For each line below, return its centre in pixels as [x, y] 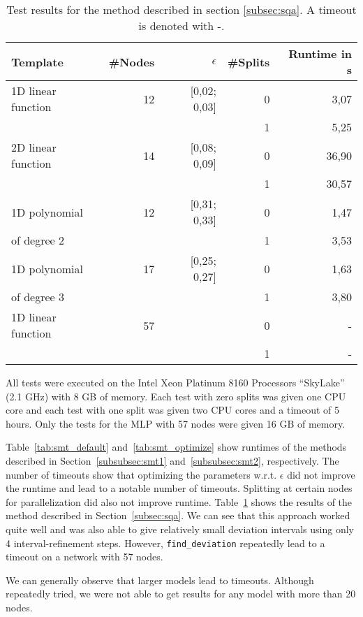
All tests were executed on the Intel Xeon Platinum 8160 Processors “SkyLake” [175, 382]
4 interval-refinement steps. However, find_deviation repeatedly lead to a [165, 543]
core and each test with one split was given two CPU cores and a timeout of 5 [173, 410]
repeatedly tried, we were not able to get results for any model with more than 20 [181, 594]
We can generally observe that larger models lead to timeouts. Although [160, 580]
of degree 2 [38, 240]
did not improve [321, 474]
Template [37, 61]
